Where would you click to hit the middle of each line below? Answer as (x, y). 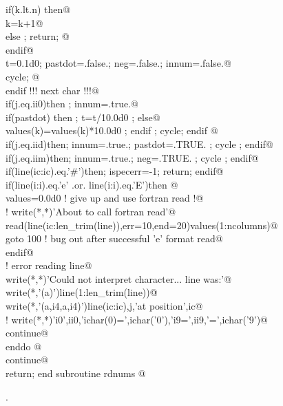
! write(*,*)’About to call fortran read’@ (91, 211)
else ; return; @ (38, 36)
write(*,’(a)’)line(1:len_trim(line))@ (82, 292)
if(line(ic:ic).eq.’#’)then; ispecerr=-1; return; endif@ (115, 171)
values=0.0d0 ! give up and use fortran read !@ (105, 198)
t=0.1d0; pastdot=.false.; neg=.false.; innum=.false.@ (118, 63)
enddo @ (24, 346)
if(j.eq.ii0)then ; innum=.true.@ (72, 104)
